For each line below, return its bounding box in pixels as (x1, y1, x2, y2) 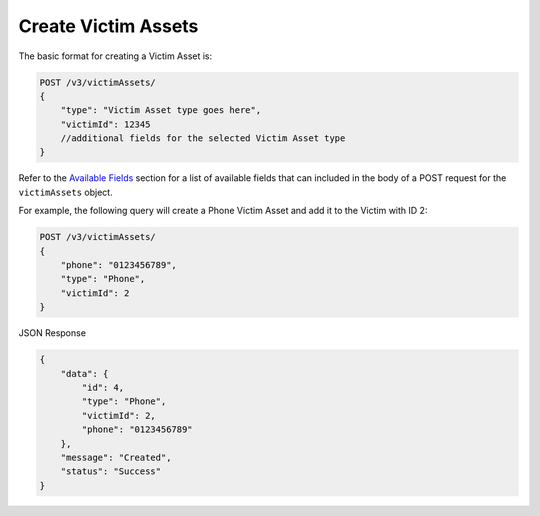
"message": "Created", (60, 451, 172, 463)
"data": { (60, 368, 109, 379)
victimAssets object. (18, 186, 114, 198)
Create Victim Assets (18, 15, 199, 37)
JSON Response (18, 327, 87, 339)
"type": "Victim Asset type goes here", (60, 105, 262, 116)
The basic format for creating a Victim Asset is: (18, 50, 213, 62)
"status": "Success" (60, 466, 162, 477)
